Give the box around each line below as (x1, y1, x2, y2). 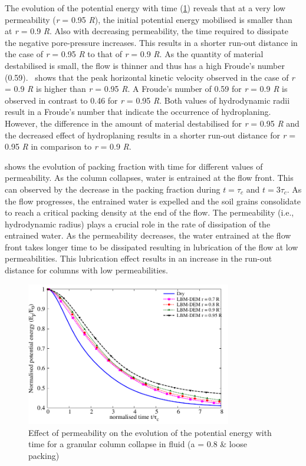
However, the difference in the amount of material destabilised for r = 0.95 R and (5, 117, 300, 129)
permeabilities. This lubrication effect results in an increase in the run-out (5, 252, 272, 265)
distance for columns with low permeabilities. (5, 264, 168, 276)
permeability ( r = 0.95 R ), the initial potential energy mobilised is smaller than (5, 13, 292, 25)
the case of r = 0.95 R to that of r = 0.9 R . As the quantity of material (5, 48, 264, 60)
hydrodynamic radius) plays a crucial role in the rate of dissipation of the (5, 217, 271, 230)
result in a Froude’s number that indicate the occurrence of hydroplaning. (5, 105, 271, 118)
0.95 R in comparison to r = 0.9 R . (5, 140, 131, 153)
